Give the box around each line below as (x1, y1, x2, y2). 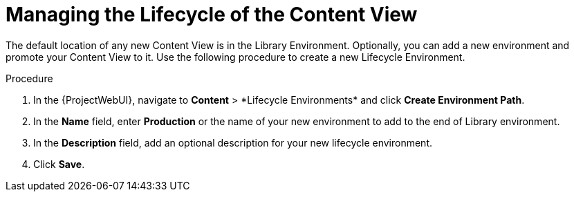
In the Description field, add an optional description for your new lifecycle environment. (33, 136, 433, 149)
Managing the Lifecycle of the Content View (6, 3, 418, 26)
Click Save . (33, 158, 85, 170)
